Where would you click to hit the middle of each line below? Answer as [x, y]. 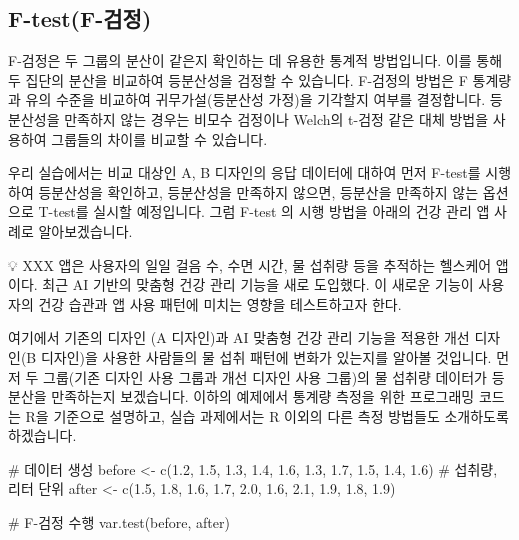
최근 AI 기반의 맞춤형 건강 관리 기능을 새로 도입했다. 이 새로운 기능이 [258, 284]
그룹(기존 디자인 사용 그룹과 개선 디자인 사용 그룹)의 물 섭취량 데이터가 [265, 376]
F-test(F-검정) [80, 18]
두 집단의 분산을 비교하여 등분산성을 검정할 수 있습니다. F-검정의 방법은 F [238, 79]
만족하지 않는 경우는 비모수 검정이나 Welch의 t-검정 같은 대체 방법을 [276, 118]
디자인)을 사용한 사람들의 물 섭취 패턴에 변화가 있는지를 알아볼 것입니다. [266, 356]
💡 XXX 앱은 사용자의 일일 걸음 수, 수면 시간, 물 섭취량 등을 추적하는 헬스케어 [250, 264]
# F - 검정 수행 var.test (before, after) [119, 522]
